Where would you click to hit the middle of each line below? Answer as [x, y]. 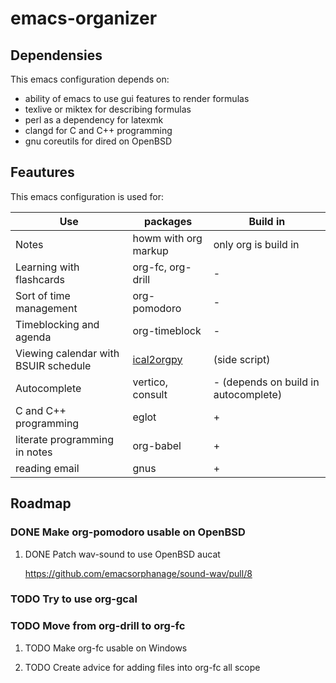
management [46, 308]
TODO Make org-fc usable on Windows [106, 648]
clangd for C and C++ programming [98, 130]
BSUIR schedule [53, 365]
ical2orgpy [157, 359]
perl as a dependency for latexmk [94, 120]
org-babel [157, 445]
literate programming [65, 439]
